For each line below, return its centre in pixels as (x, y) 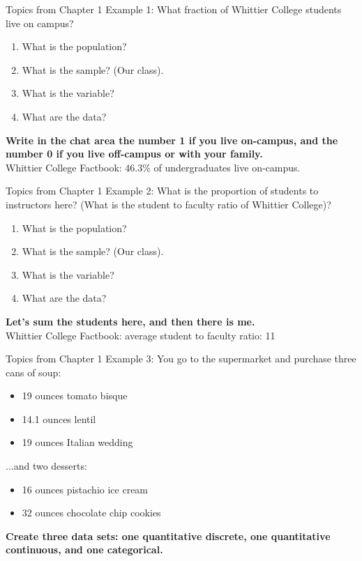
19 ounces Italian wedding (77, 442)
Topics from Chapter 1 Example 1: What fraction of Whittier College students (174, 9)
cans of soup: (33, 372)
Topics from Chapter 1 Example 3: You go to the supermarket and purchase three (181, 359)
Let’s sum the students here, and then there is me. (130, 321)
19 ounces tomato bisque (75, 395)
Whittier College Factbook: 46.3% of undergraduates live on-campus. (153, 167)
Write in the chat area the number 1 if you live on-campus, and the (172, 140)
